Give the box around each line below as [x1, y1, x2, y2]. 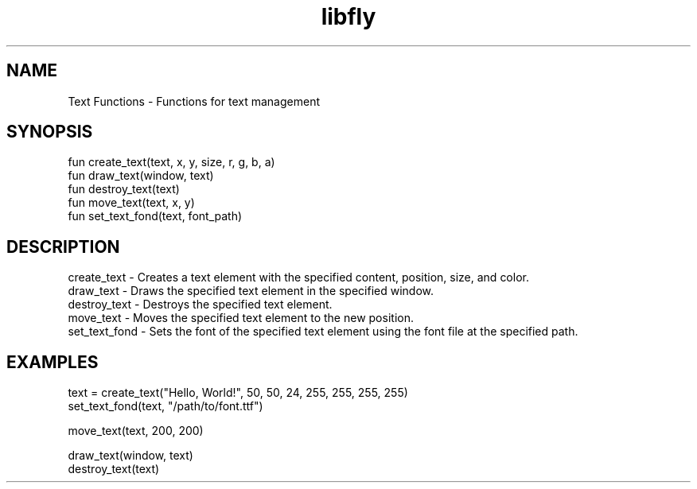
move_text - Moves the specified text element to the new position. [68, 311, 414, 325]
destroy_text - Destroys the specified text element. [68, 297, 333, 312]
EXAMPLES [6, 351, 99, 372]
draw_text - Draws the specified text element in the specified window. [68, 284, 434, 298]
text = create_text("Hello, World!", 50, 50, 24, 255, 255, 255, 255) [68, 386, 408, 400]
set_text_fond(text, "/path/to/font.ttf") [68, 399, 263, 413]
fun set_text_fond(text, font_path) [68, 209, 243, 223]
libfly [321, 3, 376, 30]
